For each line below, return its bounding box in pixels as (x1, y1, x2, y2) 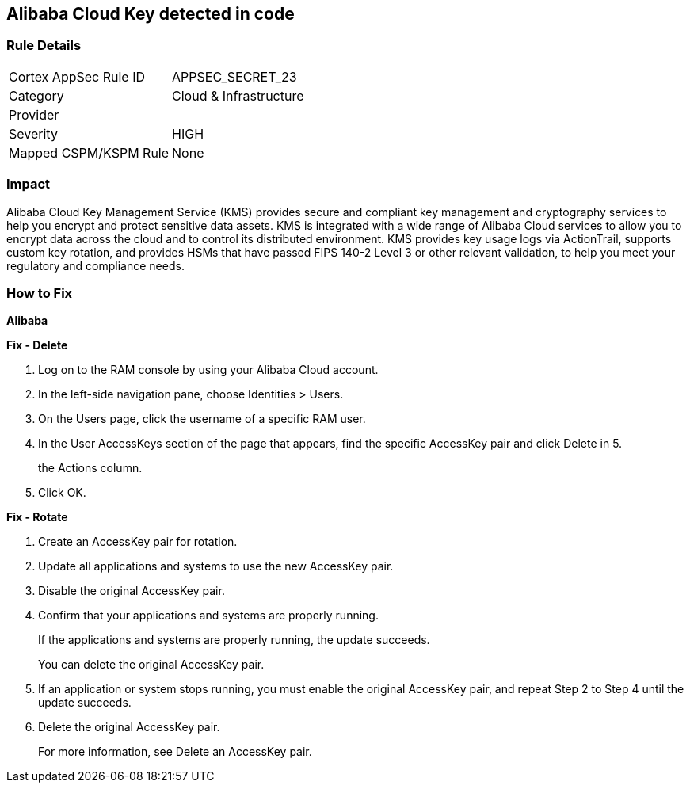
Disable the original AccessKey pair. (38, 584, 225, 598)
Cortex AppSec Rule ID (9, 68, 146, 85)
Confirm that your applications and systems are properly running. (38, 608, 379, 623)
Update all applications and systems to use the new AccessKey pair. (38, 559, 394, 574)
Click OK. (38, 486, 86, 500)
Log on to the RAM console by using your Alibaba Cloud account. (38, 363, 379, 377)
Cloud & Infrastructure (172, 87, 304, 104)
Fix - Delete (6, 338, 68, 353)
